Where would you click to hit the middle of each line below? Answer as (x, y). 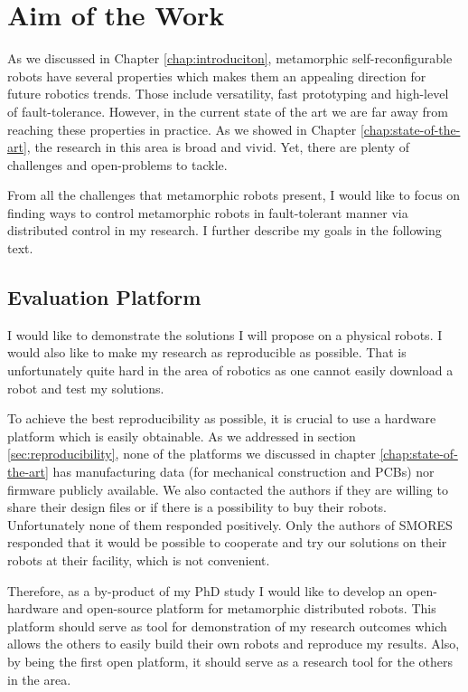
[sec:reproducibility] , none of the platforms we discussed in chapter (192, 454)
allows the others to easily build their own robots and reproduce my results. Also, (234, 644)
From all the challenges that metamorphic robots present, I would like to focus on (234, 195)
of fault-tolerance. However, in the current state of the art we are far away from (228, 111)
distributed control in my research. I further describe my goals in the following (225, 230)
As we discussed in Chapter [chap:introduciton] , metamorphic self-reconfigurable (230, 58)
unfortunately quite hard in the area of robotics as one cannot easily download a (230, 370)
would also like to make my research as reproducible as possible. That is (207, 352)
